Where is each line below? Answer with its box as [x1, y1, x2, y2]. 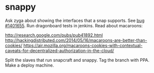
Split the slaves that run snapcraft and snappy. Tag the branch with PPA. [5, 57, 150, 63]
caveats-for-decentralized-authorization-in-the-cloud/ [5, 48, 114, 54]
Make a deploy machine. [5, 62, 54, 68]
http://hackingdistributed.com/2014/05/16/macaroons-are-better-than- [5, 37, 147, 43]
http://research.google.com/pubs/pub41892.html [5, 32, 103, 38]
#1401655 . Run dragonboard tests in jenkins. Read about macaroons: [5, 22, 143, 28]
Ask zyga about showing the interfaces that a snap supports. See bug [5, 18, 145, 23]
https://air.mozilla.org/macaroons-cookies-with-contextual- [23, 42, 143, 48]
